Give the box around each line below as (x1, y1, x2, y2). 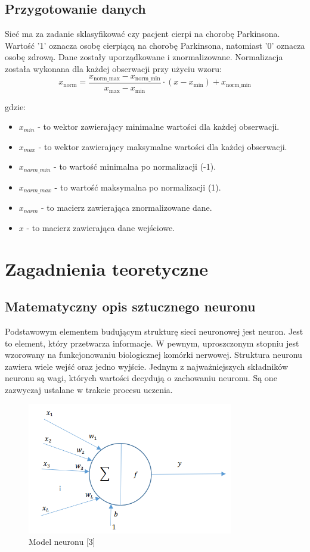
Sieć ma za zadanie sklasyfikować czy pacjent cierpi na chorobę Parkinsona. (5, 27, 280, 40)
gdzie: (5, 100, 26, 113)
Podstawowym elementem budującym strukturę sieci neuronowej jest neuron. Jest (5, 325, 303, 337)
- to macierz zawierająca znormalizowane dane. (41, 201, 212, 214)
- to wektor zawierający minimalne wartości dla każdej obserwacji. (38, 120, 280, 133)
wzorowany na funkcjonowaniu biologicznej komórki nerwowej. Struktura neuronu (5, 348, 302, 361)
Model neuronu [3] (29, 535, 95, 548)
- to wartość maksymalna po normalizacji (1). (54, 180, 221, 193)
